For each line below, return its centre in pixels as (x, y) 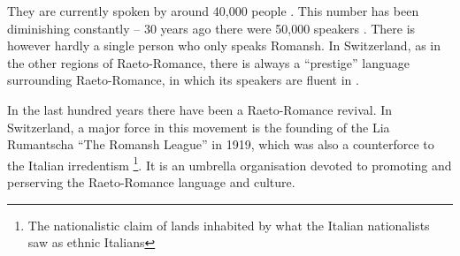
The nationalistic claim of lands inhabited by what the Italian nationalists (229, 225)
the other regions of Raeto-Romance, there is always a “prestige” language (209, 62)
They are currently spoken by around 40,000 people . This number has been (213, 11)
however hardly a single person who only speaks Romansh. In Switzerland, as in (224, 45)
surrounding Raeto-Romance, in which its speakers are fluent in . (183, 80)
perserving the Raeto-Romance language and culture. (151, 182)
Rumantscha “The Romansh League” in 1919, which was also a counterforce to (221, 144)
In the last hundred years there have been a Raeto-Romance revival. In (200, 109)
